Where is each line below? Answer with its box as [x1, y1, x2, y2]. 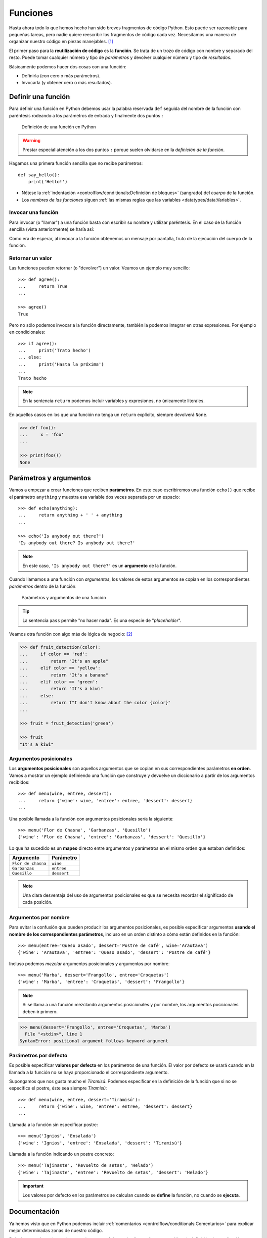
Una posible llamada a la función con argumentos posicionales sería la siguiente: [9, 816, 174, 822]
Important [22, 1183, 44, 1189]
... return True [18, 283, 68, 289]
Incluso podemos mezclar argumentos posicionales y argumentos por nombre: [9, 961, 170, 967]
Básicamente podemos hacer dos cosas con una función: [9, 63, 127, 69]
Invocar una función [9, 209, 59, 216]
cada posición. [22, 899, 53, 905]
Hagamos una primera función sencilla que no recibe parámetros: [9, 160, 143, 166]
